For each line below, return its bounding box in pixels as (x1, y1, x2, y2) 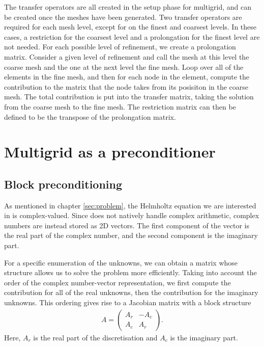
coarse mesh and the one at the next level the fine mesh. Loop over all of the (4, 61, 244, 72)
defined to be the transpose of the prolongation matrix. (4, 111, 176, 122)
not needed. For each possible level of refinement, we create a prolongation (4, 41, 236, 52)
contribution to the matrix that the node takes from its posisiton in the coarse (4, 81, 249, 92)
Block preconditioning (4, 176, 123, 192)
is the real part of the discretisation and (33, 332, 158, 342)
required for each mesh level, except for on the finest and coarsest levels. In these (4, 21, 257, 32)
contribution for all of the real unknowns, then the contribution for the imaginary (4, 287, 258, 298)
